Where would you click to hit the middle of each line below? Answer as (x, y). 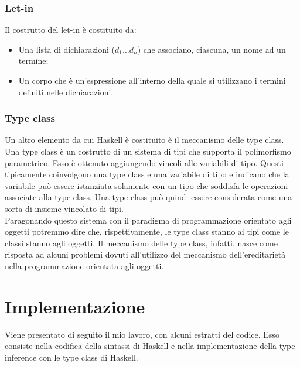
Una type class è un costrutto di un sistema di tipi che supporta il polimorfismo (148, 151)
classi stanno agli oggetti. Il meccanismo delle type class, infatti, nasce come (141, 243)
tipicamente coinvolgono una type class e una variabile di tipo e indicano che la (147, 174)
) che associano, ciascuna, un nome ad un (212, 49)
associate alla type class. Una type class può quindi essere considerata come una (149, 197)
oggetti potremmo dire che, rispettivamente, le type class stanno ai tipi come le (147, 231)
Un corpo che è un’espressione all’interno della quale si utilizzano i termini (152, 80)
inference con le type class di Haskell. (71, 357)
